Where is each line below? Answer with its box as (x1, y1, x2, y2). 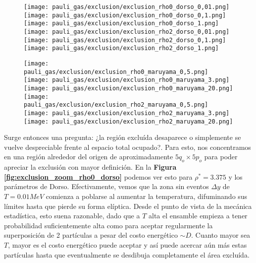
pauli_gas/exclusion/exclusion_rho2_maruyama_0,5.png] (24, 101, 208, 109)
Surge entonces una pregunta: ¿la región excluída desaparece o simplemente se (4, 132, 241, 142)
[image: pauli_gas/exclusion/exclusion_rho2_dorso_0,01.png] (24, 28, 230, 35)
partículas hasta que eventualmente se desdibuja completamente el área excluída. (4, 249, 250, 260)
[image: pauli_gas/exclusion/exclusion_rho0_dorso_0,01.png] (24, 3, 230, 10)
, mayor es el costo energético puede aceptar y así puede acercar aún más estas (8, 239, 247, 250)
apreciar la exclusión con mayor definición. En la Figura (4, 162, 177, 172)
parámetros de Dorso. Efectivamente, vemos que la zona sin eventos (4, 181, 209, 192)
